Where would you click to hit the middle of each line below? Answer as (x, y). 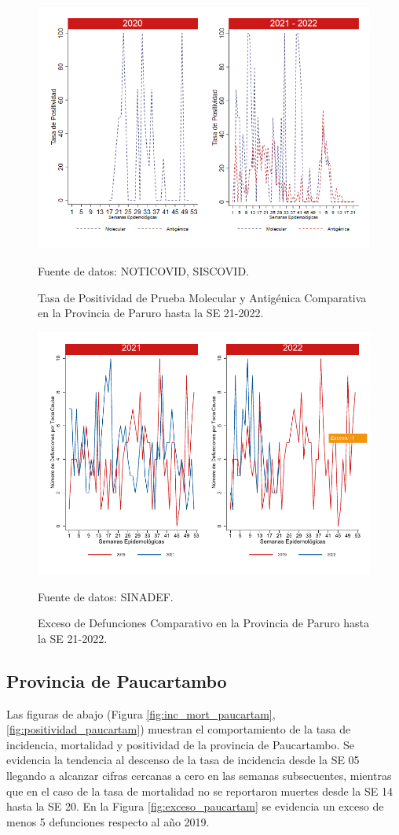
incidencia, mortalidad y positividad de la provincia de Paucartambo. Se (181, 744)
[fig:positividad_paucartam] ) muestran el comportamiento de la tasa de (179, 729)
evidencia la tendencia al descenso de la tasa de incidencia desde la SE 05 (183, 760)
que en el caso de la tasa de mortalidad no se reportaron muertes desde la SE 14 (199, 791)
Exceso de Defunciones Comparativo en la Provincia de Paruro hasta (203, 623)
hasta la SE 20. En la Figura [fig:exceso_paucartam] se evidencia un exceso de (195, 806)
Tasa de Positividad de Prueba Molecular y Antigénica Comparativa (202, 297)
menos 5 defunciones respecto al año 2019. (108, 821)
